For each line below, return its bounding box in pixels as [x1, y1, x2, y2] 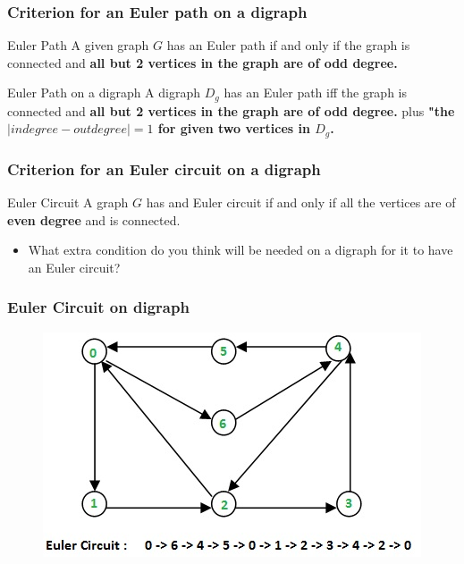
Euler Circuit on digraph [7, 296, 190, 318]
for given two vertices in [157, 119, 310, 138]
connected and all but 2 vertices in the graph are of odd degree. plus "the [7, 101, 455, 120]
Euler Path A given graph [7, 36, 149, 55]
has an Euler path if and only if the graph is [166, 36, 410, 55]
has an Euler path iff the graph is [224, 83, 408, 102]
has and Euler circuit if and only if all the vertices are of [146, 193, 456, 212]
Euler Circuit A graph [7, 193, 129, 212]
